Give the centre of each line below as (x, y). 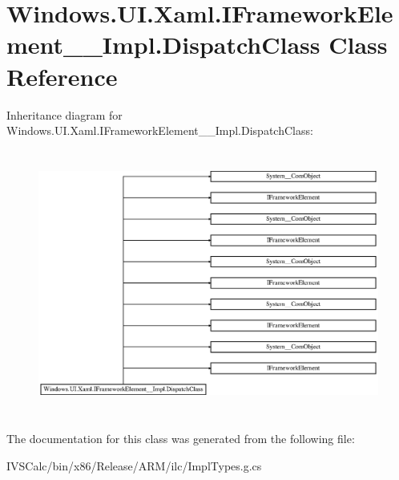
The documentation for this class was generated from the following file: (181, 438)
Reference (62, 76)
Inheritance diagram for (64, 114)
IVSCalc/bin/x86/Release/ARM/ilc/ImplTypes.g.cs (134, 465)
